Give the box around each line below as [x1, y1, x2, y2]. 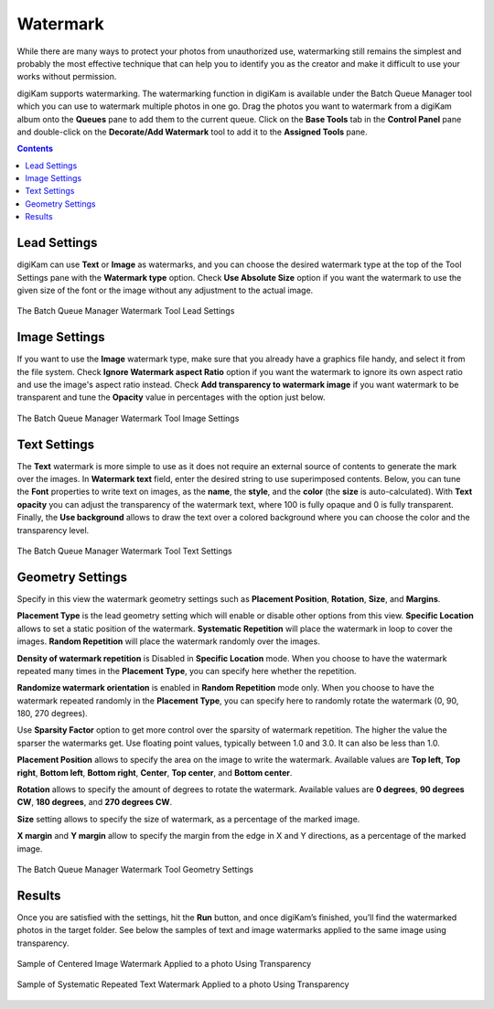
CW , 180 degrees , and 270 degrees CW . [16, 797, 173, 808]
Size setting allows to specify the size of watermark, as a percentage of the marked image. [16, 813, 360, 824]
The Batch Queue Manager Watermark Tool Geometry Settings [16, 864, 253, 875]
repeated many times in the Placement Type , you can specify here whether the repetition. [16, 665, 357, 676]
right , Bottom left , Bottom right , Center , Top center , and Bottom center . [16, 767, 293, 778]
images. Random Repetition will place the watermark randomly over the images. [16, 636, 320, 647]
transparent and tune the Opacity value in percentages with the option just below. [16, 392, 326, 403]
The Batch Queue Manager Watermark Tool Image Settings [16, 413, 240, 424]
